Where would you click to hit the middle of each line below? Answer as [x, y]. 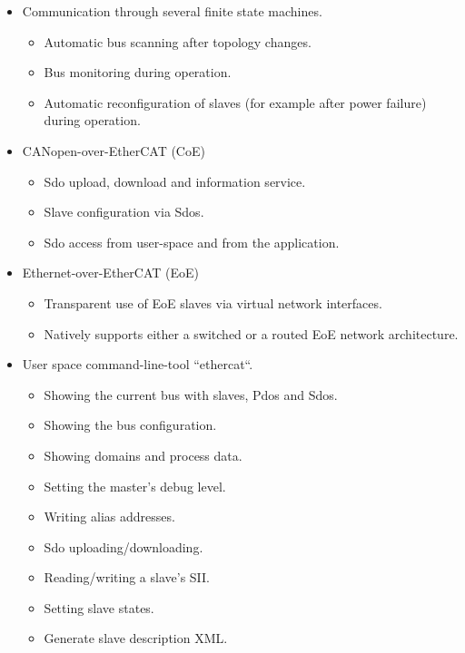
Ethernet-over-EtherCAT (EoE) [110, 273]
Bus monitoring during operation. [138, 72]
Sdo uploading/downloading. [124, 546]
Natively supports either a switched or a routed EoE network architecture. [251, 333]
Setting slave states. [99, 607]
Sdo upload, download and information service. [175, 181]
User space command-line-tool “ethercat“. [138, 364]
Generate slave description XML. [136, 638]
